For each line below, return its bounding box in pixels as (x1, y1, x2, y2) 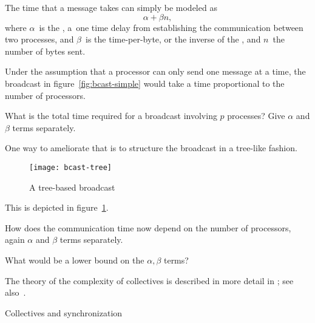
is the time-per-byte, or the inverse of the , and (86, 33, 261, 46)
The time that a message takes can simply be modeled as (5, 1, 217, 13)
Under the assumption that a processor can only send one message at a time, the (5, 65, 306, 78)
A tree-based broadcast (29, 180, 115, 193)
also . (5, 286, 26, 299)
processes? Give (227, 109, 285, 122)
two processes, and (5, 33, 74, 46)
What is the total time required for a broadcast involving (5, 109, 217, 122)
